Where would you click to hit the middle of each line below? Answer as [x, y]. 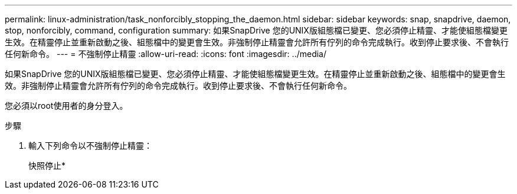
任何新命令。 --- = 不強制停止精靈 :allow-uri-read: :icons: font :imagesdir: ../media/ [166, 54]
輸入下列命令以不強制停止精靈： [90, 145]
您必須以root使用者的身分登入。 [66, 106]
